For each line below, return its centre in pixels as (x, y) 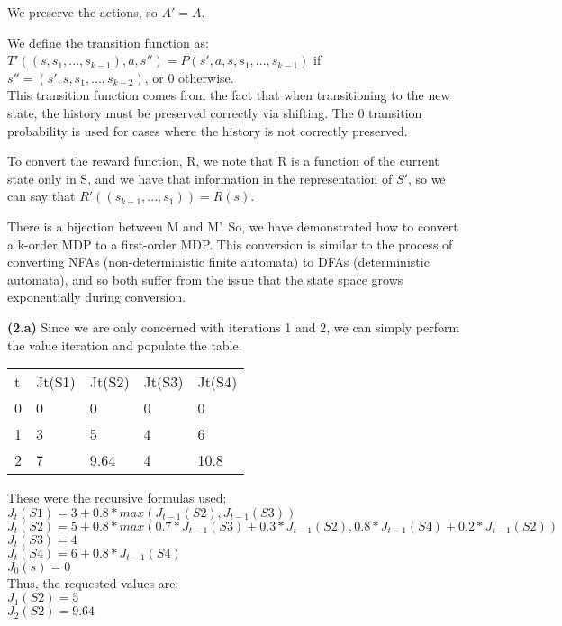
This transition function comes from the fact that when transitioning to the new (229, 95)
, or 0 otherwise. (189, 77)
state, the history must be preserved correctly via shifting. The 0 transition (215, 112)
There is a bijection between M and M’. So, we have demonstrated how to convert (233, 226)
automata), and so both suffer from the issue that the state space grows (205, 279)
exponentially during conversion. (97, 297)
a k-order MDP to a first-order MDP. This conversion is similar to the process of (230, 244)
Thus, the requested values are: (93, 582)
